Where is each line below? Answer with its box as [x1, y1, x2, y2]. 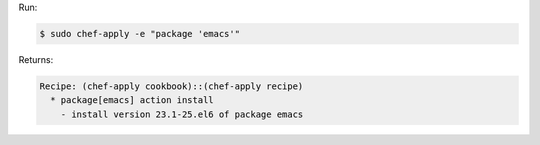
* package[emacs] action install [50, 95, 214, 106]
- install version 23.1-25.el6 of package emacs [60, 108, 304, 120]
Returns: [18, 53, 54, 65]
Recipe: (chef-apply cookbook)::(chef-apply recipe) [39, 80, 304, 92]
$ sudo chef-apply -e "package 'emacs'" [39, 28, 240, 39]
